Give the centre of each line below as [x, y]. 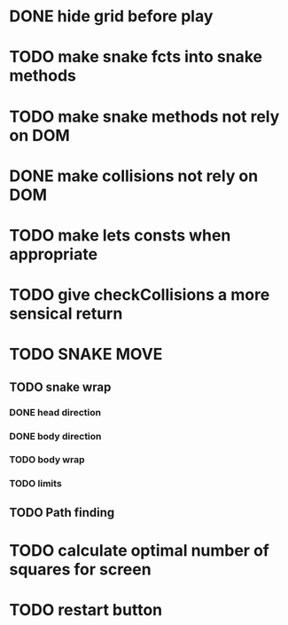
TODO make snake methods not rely [144, 116]
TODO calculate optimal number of [140, 550]
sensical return [66, 314]
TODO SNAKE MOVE [86, 355]
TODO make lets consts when [120, 235]
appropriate [54, 254]
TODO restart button [86, 610]
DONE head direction [55, 412]
